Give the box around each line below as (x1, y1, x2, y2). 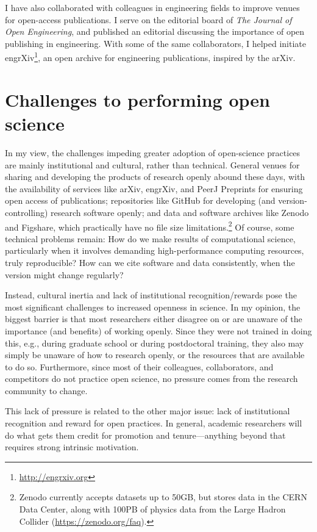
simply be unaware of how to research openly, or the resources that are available (5, 348, 305, 361)
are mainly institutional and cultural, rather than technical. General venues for (5, 158, 300, 171)
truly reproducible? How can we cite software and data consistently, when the (5, 256, 295, 268)
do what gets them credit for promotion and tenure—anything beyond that (5, 428, 286, 441)
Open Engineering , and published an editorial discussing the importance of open (5, 25, 305, 38)
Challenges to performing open (5, 87, 270, 112)
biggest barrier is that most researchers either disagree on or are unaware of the (5, 312, 302, 325)
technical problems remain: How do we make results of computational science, (5, 232, 296, 245)
